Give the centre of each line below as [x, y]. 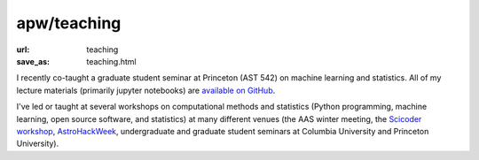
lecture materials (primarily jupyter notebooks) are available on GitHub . [146, 90]
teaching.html [111, 61]
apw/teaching [69, 23]
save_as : [33, 61]
